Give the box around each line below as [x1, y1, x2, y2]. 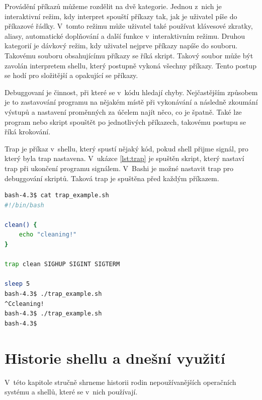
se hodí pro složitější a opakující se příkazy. [5, 70, 138, 81]
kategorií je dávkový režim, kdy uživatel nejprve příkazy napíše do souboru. [5, 40, 238, 51]
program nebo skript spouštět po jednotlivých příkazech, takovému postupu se [5, 116, 246, 127]
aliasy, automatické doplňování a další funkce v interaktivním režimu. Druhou [5, 30, 245, 41]
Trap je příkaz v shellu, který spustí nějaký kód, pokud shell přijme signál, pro [5, 143, 248, 153]
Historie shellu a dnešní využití [5, 347, 225, 368]
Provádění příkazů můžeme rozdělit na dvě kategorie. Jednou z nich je [5, 1, 222, 11]
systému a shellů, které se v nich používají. [5, 386, 138, 397]
